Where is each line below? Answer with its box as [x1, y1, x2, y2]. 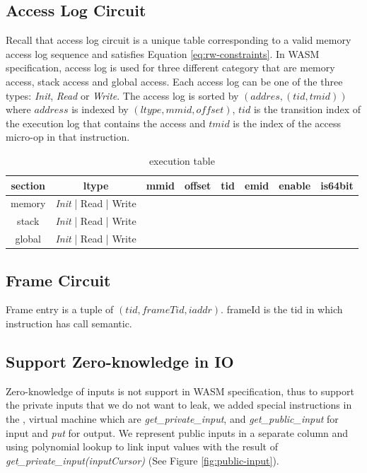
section [11, 177, 46, 192]
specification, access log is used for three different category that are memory [6, 60, 335, 75]
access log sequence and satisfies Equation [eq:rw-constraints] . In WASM [6, 46, 320, 61]
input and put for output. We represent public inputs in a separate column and [6, 425, 349, 440]
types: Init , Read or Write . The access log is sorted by [6, 88, 239, 103]
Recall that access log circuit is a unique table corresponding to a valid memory [6, 33, 351, 47]
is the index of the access [233, 115, 341, 130]
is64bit [320, 177, 354, 192]
